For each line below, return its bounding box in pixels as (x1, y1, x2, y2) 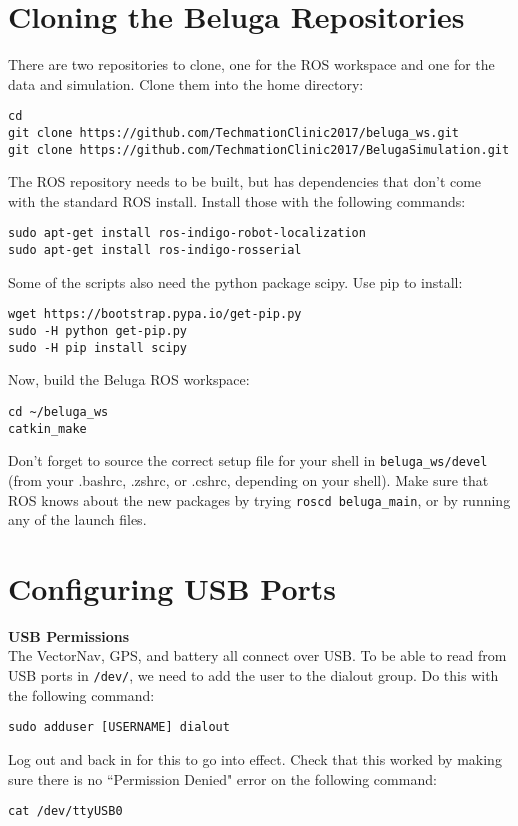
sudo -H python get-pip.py (8, 324, 187, 339)
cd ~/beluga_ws (8, 404, 109, 419)
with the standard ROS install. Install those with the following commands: (8, 190, 466, 211)
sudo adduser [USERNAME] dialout (8, 720, 230, 735)
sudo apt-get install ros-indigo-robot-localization (8, 226, 366, 241)
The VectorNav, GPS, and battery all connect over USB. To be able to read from (8, 645, 507, 666)
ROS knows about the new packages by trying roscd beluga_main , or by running (8, 489, 511, 510)
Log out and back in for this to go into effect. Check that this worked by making (8, 748, 502, 769)
